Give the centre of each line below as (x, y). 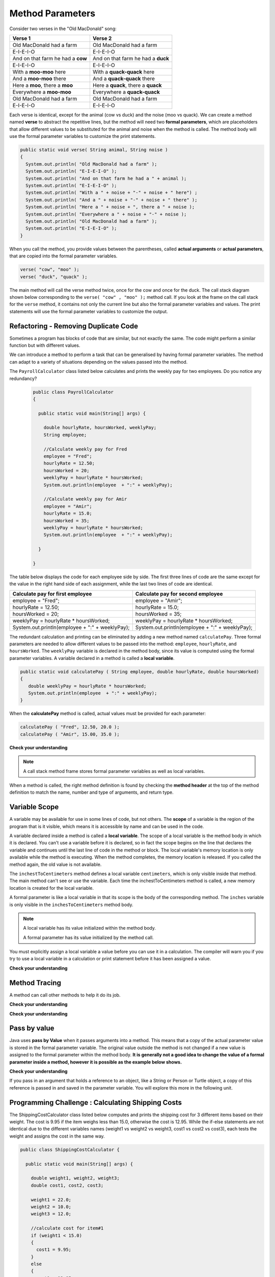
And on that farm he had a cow (50, 58)
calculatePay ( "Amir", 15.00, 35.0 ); (70, 734)
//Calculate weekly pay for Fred (85, 449)
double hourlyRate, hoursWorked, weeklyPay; (100, 428)
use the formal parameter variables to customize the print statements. (83, 136)
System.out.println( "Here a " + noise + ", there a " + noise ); (110, 207)
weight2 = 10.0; (51, 1207)
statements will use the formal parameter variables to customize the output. (89, 311)
